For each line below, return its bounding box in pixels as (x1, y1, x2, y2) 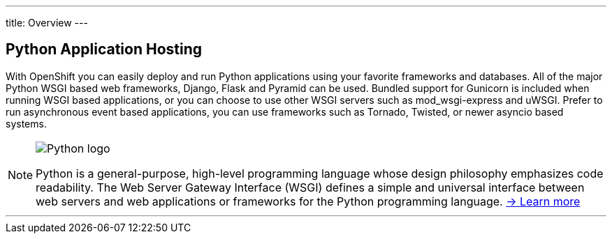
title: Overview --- (6, 17, 88, 29)
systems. (6, 117, 47, 130)
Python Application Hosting (6, 40, 202, 59)
